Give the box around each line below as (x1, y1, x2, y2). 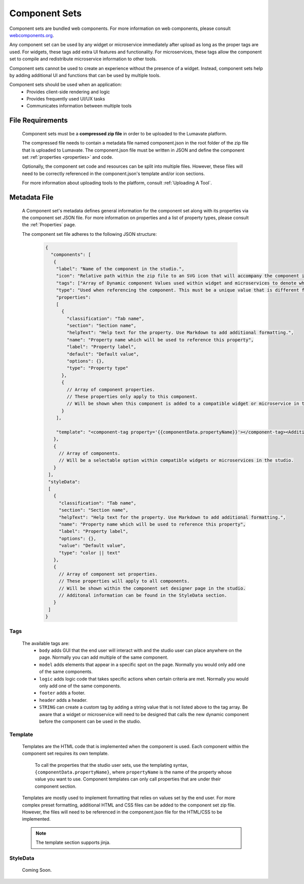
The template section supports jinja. (35, 839, 111, 845)
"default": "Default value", (66, 351, 139, 357)
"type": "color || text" (58, 550, 121, 555)
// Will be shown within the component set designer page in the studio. (58, 585, 246, 591)
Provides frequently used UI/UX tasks (26, 96, 105, 102)
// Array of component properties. (66, 386, 156, 393)
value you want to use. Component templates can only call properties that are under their (34, 776, 221, 782)
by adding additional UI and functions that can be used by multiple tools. (9, 72, 161, 78)
